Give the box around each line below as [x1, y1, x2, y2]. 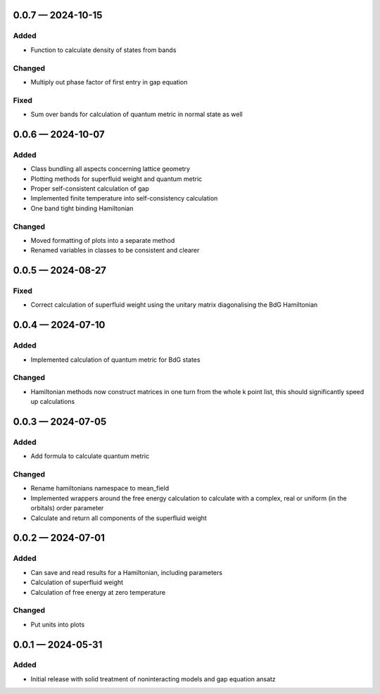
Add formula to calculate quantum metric [30, 452, 150, 460]
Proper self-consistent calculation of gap [30, 184, 149, 193]
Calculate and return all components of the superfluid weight [30, 514, 207, 522]
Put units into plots [30, 620, 85, 629]
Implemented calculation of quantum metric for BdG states [30, 355, 201, 364]
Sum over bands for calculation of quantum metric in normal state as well [30, 110, 243, 119]
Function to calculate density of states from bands [30, 46, 177, 54]
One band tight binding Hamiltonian [30, 204, 134, 213]
